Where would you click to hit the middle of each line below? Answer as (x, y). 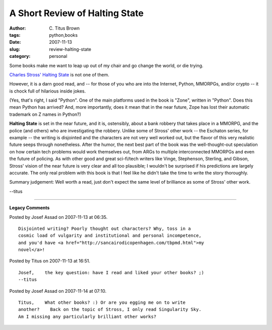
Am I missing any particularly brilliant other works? (87, 316)
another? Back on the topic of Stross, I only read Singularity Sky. (110, 310)
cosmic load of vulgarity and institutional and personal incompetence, (110, 236)
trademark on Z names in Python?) (45, 114)
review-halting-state (70, 49)
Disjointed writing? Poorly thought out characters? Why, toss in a (105, 228)
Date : (15, 42)
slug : (15, 49)
